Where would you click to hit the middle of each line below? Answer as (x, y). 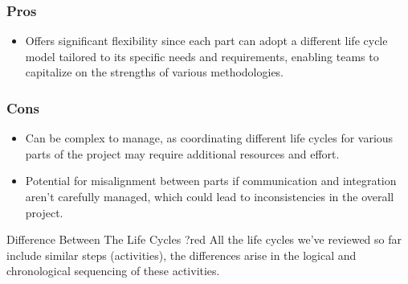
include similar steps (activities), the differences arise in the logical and (182, 255)
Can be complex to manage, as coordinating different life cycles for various (209, 138)
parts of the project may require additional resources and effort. (182, 153)
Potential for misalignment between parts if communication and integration (211, 181)
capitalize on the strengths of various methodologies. (155, 72)
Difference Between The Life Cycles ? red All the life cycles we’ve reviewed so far (204, 239)
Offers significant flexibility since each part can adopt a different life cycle (206, 41)
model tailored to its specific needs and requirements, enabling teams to (202, 56)
